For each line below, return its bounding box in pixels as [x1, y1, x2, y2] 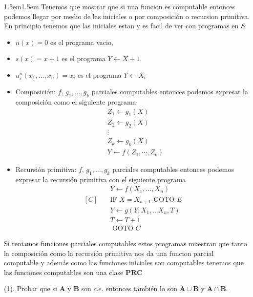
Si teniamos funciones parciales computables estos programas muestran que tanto [4, 238, 247, 249]
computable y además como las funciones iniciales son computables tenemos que [4, 257, 244, 268]
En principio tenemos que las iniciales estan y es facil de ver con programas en [4, 21, 239, 31]
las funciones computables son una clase [4, 267, 124, 277]
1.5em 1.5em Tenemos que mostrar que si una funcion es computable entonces [4, 1, 235, 11]
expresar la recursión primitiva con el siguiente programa [15, 174, 186, 184]
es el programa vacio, [50, 37, 113, 47]
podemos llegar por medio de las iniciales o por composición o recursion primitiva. [4, 11, 250, 21]
